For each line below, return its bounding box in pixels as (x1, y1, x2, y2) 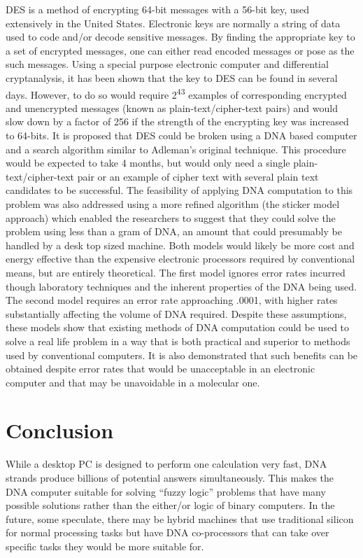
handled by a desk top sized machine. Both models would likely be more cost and (6, 237, 355, 252)
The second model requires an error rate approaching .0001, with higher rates (6, 293, 338, 307)
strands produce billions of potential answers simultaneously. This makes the (6, 470, 334, 484)
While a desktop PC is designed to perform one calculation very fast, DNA (6, 456, 327, 471)
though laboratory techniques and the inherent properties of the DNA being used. (6, 279, 357, 293)
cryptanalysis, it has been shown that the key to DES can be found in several (6, 70, 338, 85)
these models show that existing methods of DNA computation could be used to (6, 320, 350, 335)
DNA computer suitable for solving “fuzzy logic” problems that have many (6, 484, 326, 498)
